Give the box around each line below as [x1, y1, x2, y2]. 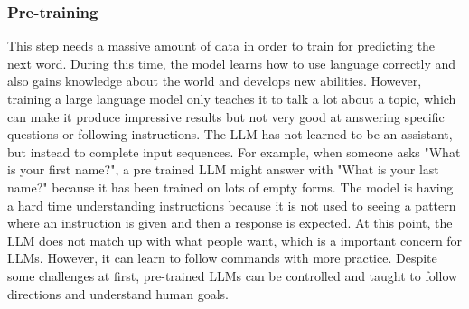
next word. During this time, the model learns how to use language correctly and [7, 53, 456, 72]
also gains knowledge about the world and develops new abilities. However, [7, 71, 422, 90]
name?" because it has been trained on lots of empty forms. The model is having [7, 177, 454, 196]
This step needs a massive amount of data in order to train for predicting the [7, 36, 436, 55]
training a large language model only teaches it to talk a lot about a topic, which [7, 89, 456, 108]
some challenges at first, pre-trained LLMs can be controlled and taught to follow [7, 266, 458, 285]
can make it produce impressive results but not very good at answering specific [7, 107, 445, 126]
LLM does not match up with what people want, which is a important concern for [7, 230, 463, 249]
